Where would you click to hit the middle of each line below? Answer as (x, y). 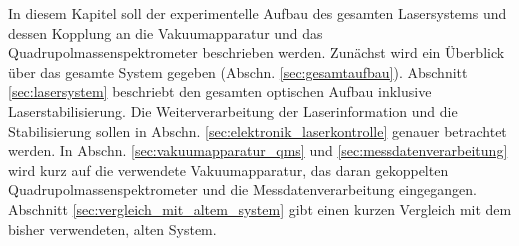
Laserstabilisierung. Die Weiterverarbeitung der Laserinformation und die (233, 110)
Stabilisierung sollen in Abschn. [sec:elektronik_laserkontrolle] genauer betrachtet (257, 130)
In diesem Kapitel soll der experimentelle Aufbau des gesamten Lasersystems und (257, 13)
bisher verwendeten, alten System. (112, 228)
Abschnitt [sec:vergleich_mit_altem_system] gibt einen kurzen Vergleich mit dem (260, 208)
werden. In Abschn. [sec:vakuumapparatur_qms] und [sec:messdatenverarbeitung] (258, 150)
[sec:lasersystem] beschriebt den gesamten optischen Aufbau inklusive (220, 91)
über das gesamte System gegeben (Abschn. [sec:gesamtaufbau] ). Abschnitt (238, 71)
